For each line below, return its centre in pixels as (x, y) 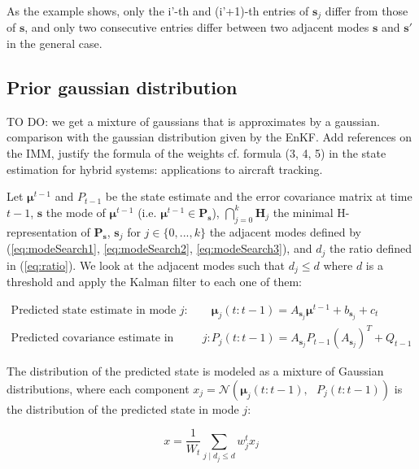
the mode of (76, 212)
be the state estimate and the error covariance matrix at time (259, 196)
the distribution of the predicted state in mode (123, 408)
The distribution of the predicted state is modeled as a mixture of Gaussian (195, 371)
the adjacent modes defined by (285, 231)
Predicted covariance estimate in (92, 339)
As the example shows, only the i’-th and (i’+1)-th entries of (158, 11)
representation (42, 231)
